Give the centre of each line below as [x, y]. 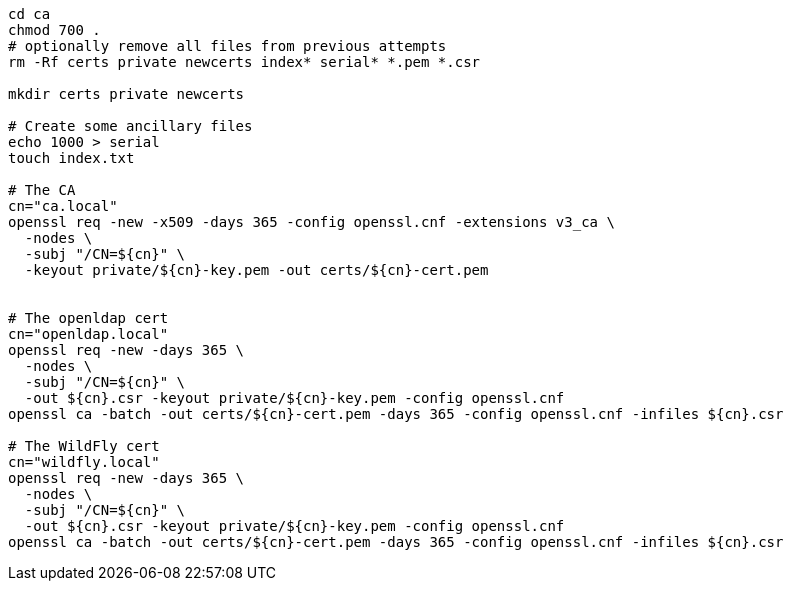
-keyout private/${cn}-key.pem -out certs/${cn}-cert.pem [256, 270]
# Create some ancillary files [130, 126]
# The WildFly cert [84, 446]
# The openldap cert [88, 318]
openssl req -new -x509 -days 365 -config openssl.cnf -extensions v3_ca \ [311, 222]
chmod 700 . [54, 30]
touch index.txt [71, 158]
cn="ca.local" [63, 206]
